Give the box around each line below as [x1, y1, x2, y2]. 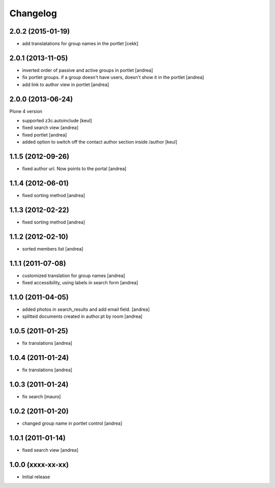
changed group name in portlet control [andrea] [22, 420, 122, 426]
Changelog [9, 8, 57, 19]
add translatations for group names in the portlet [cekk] [22, 41, 139, 47]
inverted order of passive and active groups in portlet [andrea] [22, 67, 153, 73]
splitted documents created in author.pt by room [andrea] [22, 313, 143, 319]
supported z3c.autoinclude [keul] [22, 118, 92, 124]
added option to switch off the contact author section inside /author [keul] [22, 139, 178, 145]
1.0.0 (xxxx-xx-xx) [9, 460, 69, 469]
